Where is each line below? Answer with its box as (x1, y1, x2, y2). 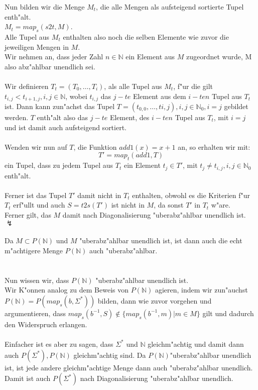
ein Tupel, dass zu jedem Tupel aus (5, 160, 113, 170)
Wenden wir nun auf (5, 141, 67, 152)
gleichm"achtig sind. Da (73, 349, 146, 360)
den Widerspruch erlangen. (5, 319, 87, 329)
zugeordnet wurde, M (186, 51, 252, 62)
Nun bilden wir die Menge (5, 2, 85, 12)
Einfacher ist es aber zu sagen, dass (5, 338, 113, 349)
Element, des (109, 112, 150, 122)
